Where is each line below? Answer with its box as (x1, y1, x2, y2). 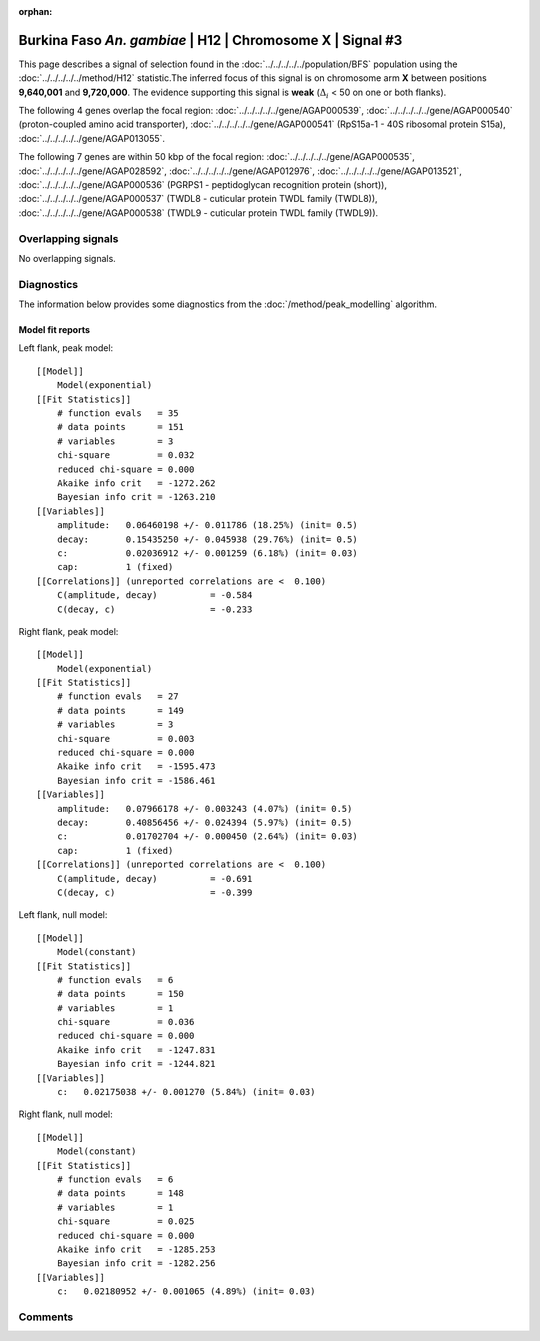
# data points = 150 (56, 988, 185, 1000)
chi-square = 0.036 (56, 1016, 195, 1028)
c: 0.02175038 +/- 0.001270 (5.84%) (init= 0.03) (56, 1086, 316, 1098)
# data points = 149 (56, 705, 185, 716)
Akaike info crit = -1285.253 (56, 1243, 216, 1255)
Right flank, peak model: (18, 625, 119, 637)
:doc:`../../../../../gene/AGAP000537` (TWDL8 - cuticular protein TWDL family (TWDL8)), (18, 193, 379, 205)
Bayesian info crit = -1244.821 (56, 1058, 216, 1070)
